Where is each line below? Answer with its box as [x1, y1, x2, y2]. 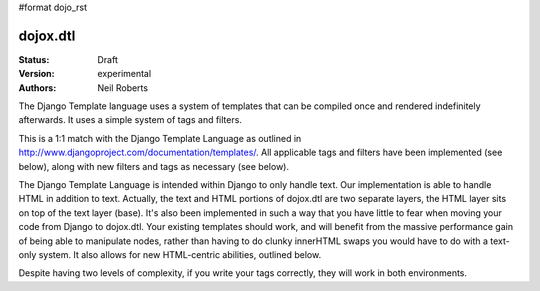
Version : [18, 68, 55, 80]
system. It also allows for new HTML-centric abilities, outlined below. [38, 248, 322, 260]
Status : [18, 53, 50, 65]
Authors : [18, 81, 57, 94]
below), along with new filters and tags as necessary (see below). [18, 160, 290, 172]
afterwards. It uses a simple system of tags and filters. [18, 114, 242, 126]
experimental [97, 68, 152, 80]
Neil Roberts [97, 81, 149, 94]
